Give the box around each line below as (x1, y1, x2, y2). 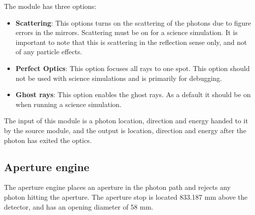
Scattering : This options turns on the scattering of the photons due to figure (15, 17, 252, 28)
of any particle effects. (15, 46, 82, 57)
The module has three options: (4, 1, 97, 11)
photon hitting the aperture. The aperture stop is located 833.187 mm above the (4, 191, 248, 202)
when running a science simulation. (15, 99, 122, 109)
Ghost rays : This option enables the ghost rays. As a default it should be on (15, 89, 251, 100)
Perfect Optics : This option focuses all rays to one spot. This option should (15, 63, 250, 73)
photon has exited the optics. (4, 135, 92, 145)
